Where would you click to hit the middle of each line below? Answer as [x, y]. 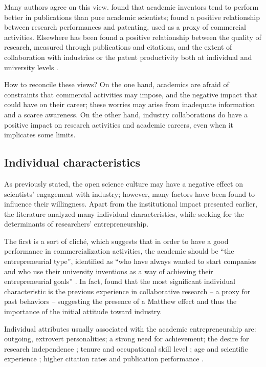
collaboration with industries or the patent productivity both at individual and [128, 57]
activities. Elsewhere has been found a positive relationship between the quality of [133, 37]
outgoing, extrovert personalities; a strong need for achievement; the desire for [127, 339]
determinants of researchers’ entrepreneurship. [76, 224]
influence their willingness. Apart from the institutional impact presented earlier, [131, 204]
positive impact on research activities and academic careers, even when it [119, 124]
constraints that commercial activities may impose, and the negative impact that [131, 94]
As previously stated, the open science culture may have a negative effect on [124, 183]
